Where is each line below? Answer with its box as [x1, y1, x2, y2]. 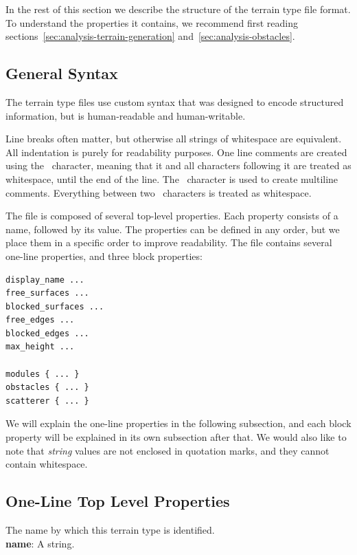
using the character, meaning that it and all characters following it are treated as [5, 158, 352, 173]
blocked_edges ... [5, 328, 89, 338]
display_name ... [5, 274, 84, 285]
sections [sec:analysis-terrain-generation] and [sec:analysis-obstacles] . [5, 29, 295, 43]
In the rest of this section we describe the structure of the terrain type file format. [5, 2, 351, 16]
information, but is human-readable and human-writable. [5, 108, 246, 122]
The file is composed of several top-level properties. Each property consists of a [5, 208, 338, 223]
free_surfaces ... [5, 288, 89, 298]
